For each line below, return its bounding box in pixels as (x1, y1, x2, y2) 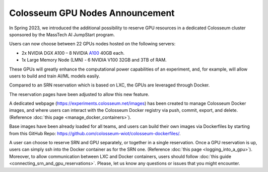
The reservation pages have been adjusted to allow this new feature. (9, 91, 150, 97)
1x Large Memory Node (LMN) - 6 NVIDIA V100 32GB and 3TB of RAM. (21, 57, 167, 63)
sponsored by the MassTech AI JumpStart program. (9, 31, 115, 37)
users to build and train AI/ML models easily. (9, 73, 100, 79)
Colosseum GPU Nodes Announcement (9, 7, 175, 18)
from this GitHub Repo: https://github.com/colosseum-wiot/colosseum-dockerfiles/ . (9, 130, 181, 136)
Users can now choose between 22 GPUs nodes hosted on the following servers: (9, 41, 176, 47)
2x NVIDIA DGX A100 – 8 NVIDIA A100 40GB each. (21, 50, 125, 56)
